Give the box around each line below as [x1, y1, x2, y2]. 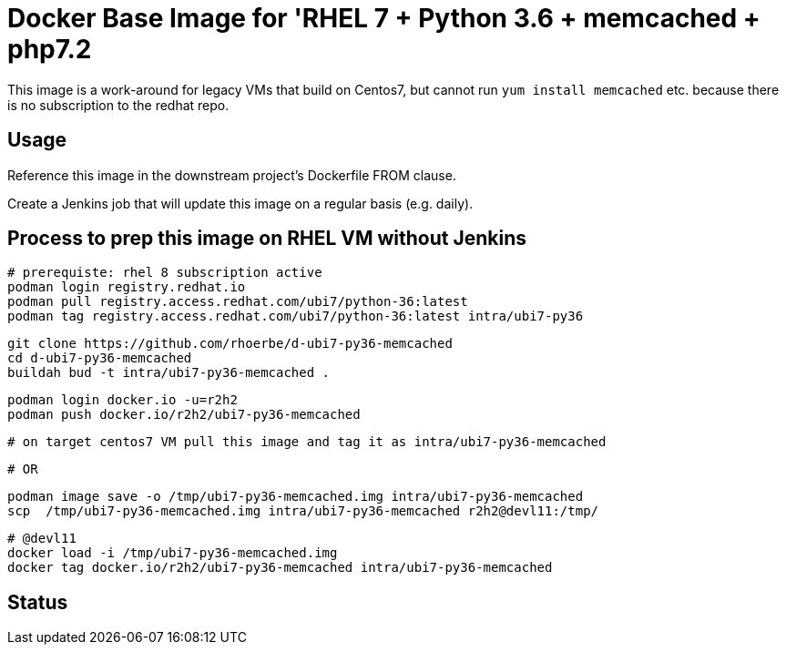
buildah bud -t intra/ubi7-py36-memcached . [7, 365, 331, 381]
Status [7, 590, 68, 614]
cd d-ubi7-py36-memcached [7, 351, 192, 366]
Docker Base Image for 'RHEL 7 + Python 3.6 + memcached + [7, 3, 760, 34]
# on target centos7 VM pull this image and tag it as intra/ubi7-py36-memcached [7, 434, 607, 450]
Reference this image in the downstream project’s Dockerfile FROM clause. [7, 167, 456, 183]
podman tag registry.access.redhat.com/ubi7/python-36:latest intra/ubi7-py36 [7, 309, 584, 324]
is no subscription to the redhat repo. [7, 97, 230, 113]
